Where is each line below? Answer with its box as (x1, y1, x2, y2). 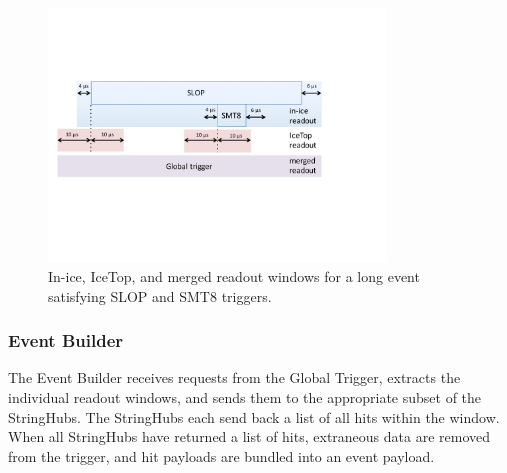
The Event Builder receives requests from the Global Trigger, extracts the (8, 367, 461, 388)
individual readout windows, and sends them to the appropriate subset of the (8, 386, 482, 407)
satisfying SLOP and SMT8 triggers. (48, 285, 272, 306)
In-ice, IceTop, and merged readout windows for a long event (48, 265, 420, 286)
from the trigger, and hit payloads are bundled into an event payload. (8, 445, 435, 466)
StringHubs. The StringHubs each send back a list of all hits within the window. (8, 406, 500, 427)
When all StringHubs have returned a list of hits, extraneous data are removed (8, 426, 491, 447)
